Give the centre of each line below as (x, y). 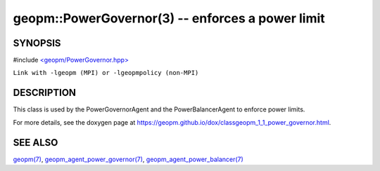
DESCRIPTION (45, 93)
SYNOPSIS (37, 43)
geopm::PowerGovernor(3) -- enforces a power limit (169, 18)
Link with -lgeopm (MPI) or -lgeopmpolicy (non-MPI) (106, 73)
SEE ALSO (36, 143)
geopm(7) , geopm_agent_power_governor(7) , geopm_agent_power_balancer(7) (128, 159)
